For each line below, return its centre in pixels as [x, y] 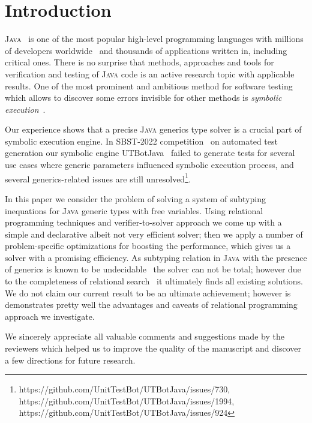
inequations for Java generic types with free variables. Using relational [134, 210]
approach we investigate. [50, 316]
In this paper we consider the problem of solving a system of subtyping [135, 198]
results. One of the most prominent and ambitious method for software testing [149, 85]
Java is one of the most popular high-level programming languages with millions [154, 39]
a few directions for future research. [70, 360]
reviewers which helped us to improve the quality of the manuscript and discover [153, 348]
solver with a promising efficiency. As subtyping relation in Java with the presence [156, 257]
